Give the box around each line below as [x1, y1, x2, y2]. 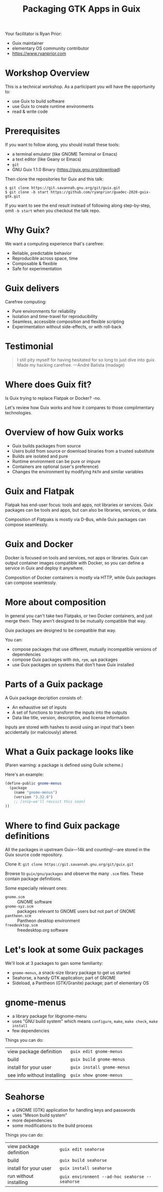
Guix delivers [5, 283, 60, 294]
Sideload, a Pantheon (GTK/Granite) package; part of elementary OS [12, 980, 149, 986]
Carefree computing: [5, 299, 47, 304]
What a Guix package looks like [5, 746, 134, 757]
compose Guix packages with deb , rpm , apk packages [12, 657, 118, 662]
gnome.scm [5, 894, 25, 899]
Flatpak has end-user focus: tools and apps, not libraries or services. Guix [5, 502, 153, 508]
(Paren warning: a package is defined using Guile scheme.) [5, 762, 124, 768]
